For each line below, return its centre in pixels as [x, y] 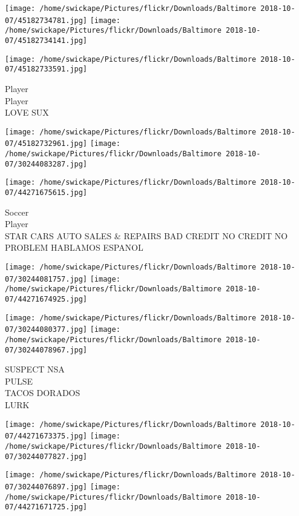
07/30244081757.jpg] [46, 279]
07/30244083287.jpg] [46, 164]
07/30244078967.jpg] [46, 350]
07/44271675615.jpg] [46, 193]
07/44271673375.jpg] [46, 436]
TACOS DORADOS [43, 393]
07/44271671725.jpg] [46, 507]
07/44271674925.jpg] [46, 299]
